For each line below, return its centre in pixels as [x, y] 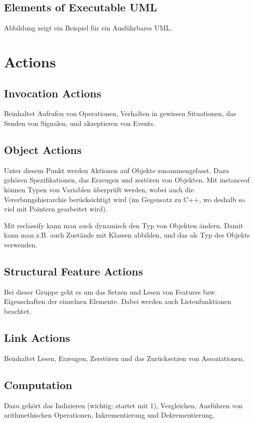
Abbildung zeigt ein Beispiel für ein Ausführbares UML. [88, 28]
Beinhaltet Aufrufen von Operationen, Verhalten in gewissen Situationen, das [120, 113]
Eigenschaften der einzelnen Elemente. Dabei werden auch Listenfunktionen [118, 301]
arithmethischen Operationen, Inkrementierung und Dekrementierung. [109, 415]
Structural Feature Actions [74, 271]
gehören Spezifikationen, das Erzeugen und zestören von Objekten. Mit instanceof [127, 180]
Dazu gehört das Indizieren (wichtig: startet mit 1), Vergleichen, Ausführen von [123, 405]
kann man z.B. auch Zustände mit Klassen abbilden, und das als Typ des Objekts [127, 235]
